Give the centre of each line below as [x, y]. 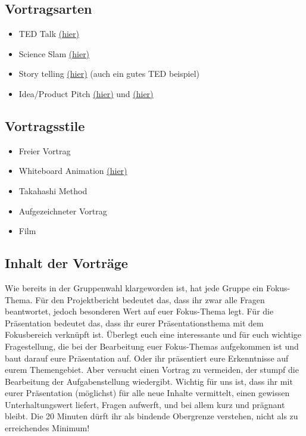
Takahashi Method [53, 190]
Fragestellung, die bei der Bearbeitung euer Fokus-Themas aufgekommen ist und [152, 346]
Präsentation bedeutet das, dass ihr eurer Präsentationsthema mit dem [134, 323]
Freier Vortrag [45, 150]
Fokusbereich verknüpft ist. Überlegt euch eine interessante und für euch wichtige [153, 334]
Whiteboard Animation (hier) [73, 171]
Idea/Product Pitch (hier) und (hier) [86, 93]
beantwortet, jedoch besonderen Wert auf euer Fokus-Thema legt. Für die [139, 311]
